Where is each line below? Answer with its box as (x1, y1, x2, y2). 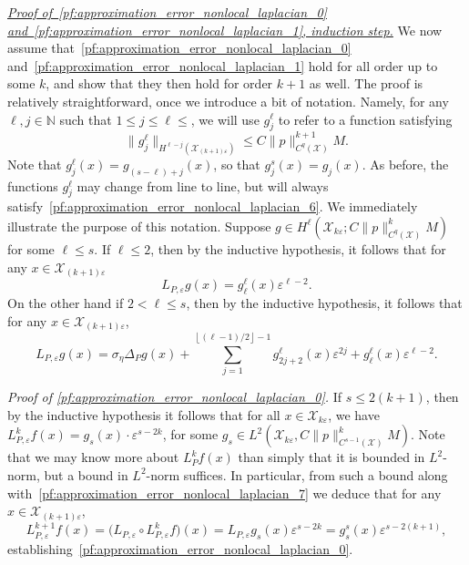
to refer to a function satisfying (278, 109, 453, 128)
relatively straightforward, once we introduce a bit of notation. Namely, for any (7, 91, 449, 110)
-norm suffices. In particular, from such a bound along (146, 465, 448, 484)
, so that (213, 154, 260, 173)
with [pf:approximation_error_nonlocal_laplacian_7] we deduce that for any (7, 483, 442, 502)
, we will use (190, 109, 260, 128)
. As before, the (362, 154, 449, 173)
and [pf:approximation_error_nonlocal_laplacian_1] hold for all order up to (7, 56, 438, 75)
